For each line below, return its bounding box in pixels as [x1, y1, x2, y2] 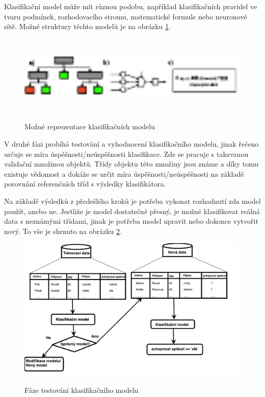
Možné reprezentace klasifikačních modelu [24, 121, 155, 132]
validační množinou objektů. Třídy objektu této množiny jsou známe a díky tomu [4, 158, 259, 169]
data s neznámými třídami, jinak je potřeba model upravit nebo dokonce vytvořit [4, 216, 258, 226]
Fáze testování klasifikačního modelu [24, 385, 139, 395]
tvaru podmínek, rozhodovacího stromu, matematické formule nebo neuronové [4, 11, 247, 21]
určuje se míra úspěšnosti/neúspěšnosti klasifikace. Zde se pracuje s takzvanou [4, 148, 249, 159]
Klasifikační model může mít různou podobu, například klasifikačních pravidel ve [4, 1, 257, 11]
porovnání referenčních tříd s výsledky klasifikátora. [4, 178, 166, 189]
